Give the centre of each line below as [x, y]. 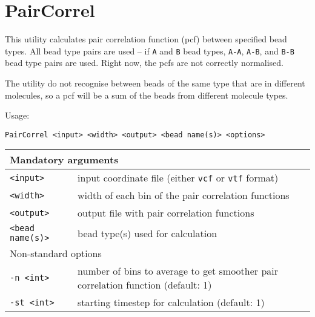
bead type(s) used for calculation [148, 233]
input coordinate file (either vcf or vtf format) [178, 178]
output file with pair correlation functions [166, 213]
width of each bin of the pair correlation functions [184, 195]
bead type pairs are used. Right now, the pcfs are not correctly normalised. [144, 63]
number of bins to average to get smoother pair [178, 271]
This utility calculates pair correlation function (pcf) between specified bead [146, 39]
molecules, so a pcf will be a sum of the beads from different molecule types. [147, 95]
